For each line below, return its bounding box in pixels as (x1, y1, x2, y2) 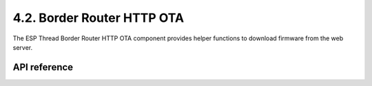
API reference (12, 61, 74, 73)
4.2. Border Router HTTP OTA (12, 10, 185, 25)
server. (12, 43, 33, 51)
